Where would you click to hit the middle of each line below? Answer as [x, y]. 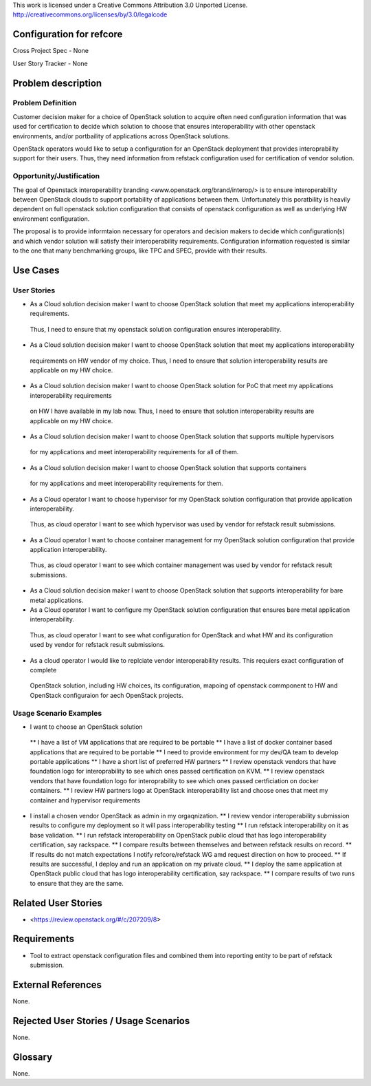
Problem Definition [45, 103]
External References [57, 984]
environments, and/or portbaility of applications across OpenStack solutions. [121, 136]
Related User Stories [58, 903]
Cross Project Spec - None [51, 51]
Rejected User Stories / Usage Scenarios [101, 1021]
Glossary [33, 1057]
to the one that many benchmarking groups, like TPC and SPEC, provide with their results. [140, 251]
